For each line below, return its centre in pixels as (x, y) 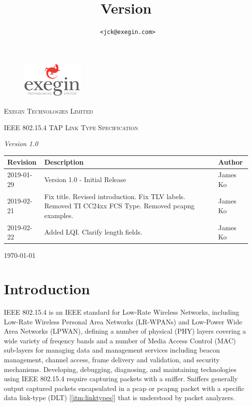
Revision (22, 162)
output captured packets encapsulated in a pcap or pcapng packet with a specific (124, 388)
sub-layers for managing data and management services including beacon (112, 350)
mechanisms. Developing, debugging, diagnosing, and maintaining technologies (120, 369)
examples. (59, 215)
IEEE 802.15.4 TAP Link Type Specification (71, 127)
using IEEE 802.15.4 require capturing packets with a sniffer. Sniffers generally (121, 379)
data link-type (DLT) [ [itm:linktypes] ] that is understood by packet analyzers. (119, 398)
